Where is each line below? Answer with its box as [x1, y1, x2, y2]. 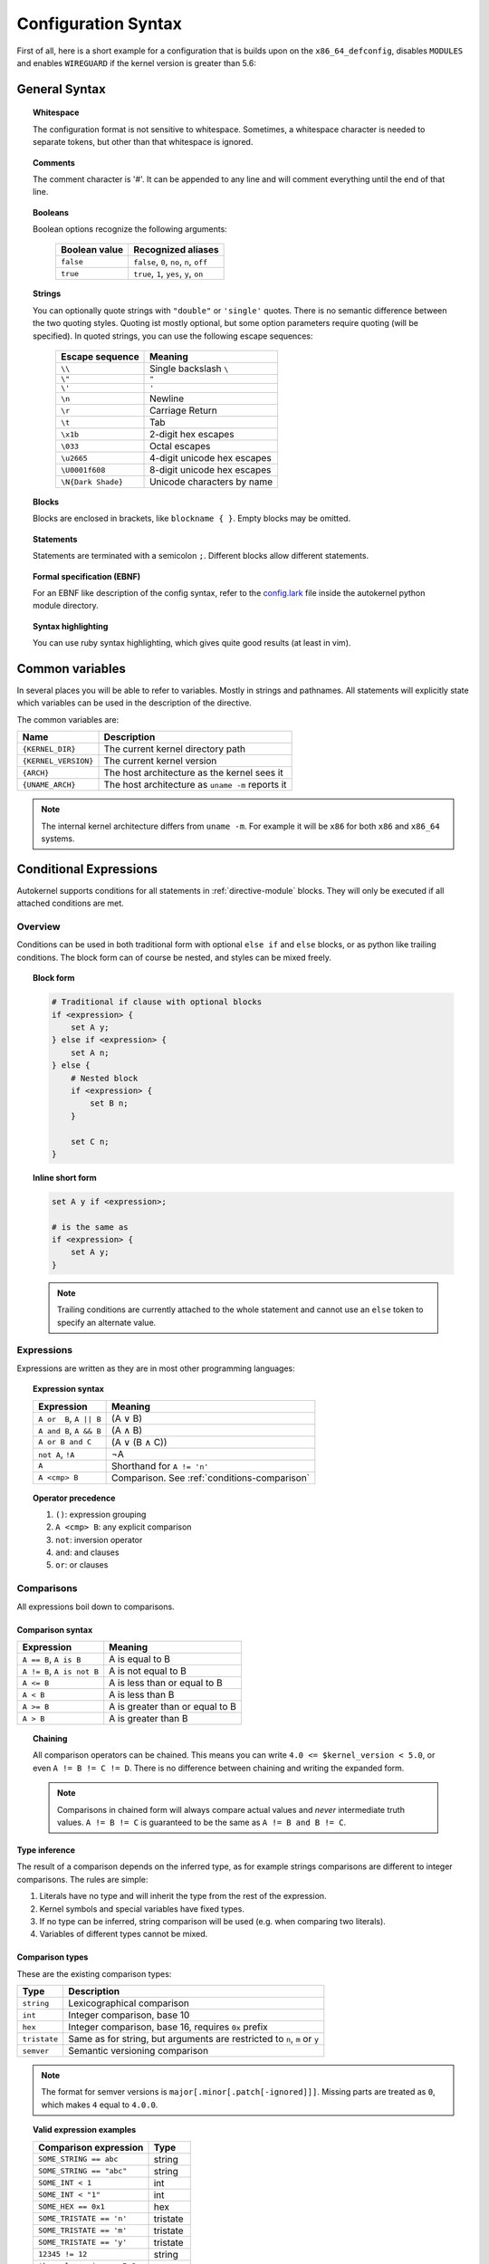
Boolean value [60, 244, 124, 256]
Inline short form [33, 1172, 97, 1183]
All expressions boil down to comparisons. [16, 1601, 176, 1612]
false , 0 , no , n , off [133, 255, 208, 268]
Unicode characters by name [149, 475, 273, 488]
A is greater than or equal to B [109, 1701, 237, 1712]
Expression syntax [33, 1384, 104, 1395]
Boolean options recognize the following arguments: [33, 224, 228, 235]
